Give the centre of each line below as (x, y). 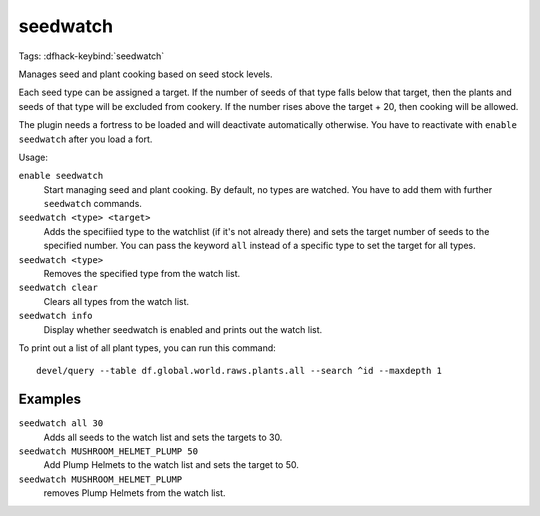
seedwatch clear (58, 288)
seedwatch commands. (92, 204)
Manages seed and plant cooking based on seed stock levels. (146, 74)
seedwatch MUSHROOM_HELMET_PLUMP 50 (108, 451)
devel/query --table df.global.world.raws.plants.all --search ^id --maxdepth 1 (239, 371)
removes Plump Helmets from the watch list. (134, 493)
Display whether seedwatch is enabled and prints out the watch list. (183, 329)
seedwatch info (56, 316)
